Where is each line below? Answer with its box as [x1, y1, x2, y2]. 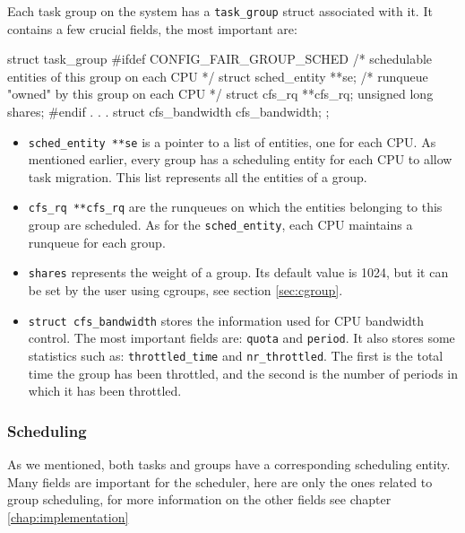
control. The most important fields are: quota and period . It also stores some [28, 328, 455, 347]
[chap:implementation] [7, 507, 129, 526]
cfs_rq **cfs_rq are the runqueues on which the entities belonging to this [28, 197, 443, 216]
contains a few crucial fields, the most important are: [7, 19, 297, 38]
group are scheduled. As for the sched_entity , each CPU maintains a [28, 215, 413, 234]
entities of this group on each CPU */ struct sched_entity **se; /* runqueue [7, 66, 428, 85]
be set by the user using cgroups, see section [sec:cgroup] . [28, 281, 343, 300]
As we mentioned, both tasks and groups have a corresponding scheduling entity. [7, 455, 451, 473]
